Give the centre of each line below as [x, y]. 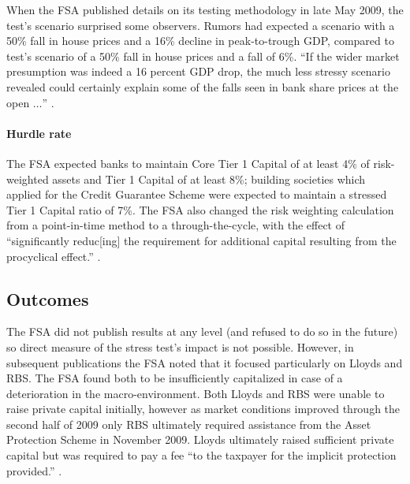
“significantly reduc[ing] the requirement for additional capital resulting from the [201, 240]
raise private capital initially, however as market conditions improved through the [203, 409]
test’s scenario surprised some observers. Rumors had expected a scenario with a [201, 25]
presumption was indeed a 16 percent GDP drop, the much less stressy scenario [198, 71]
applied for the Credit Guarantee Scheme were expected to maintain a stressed [197, 194]
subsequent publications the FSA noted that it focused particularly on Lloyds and [205, 362]
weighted [28, 179]
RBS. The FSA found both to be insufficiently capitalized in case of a [175, 378]
